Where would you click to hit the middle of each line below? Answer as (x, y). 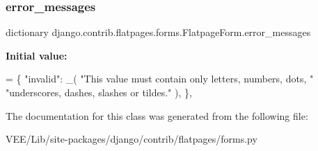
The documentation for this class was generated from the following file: (157, 115)
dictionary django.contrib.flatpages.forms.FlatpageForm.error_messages (158, 32)
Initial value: (37, 55)
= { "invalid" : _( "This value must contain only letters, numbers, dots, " (160, 79)
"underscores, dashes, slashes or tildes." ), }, (99, 92)
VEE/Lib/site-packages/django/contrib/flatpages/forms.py (132, 139)
